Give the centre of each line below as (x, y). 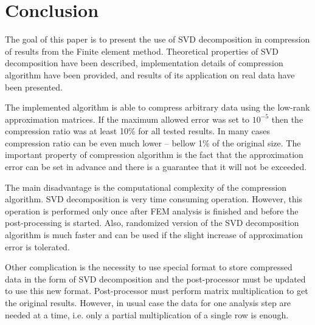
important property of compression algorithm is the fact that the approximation (154, 155)
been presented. (34, 87)
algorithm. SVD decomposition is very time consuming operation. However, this (154, 199)
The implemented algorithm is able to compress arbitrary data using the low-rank (157, 107)
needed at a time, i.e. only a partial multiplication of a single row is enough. (147, 314)
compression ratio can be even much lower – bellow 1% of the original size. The (153, 142)
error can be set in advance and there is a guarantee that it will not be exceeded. (156, 167)
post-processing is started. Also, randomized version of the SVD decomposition (152, 223)
